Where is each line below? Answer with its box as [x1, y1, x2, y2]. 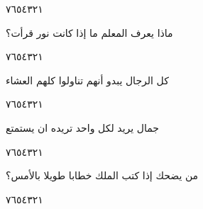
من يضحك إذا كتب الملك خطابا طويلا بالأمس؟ [6, 168, 199, 183]
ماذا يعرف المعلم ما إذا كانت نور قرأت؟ [6, 25, 173, 40]
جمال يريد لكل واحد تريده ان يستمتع [6, 120, 160, 135]
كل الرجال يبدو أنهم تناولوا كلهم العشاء [6, 72, 169, 87]
